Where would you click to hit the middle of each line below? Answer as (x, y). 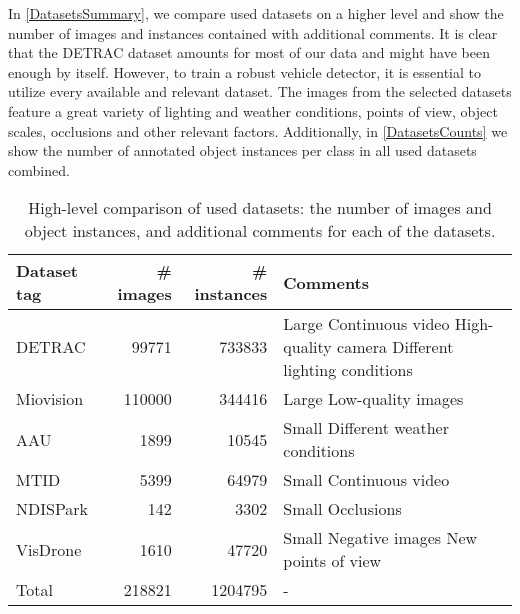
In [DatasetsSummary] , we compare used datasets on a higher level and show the (256, 13)
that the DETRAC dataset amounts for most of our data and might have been (249, 52)
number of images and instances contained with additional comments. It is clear (253, 32)
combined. (39, 169)
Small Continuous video (366, 480)
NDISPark (52, 509)
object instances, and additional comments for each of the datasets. (260, 231)
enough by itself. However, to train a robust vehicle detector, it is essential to (245, 71)
